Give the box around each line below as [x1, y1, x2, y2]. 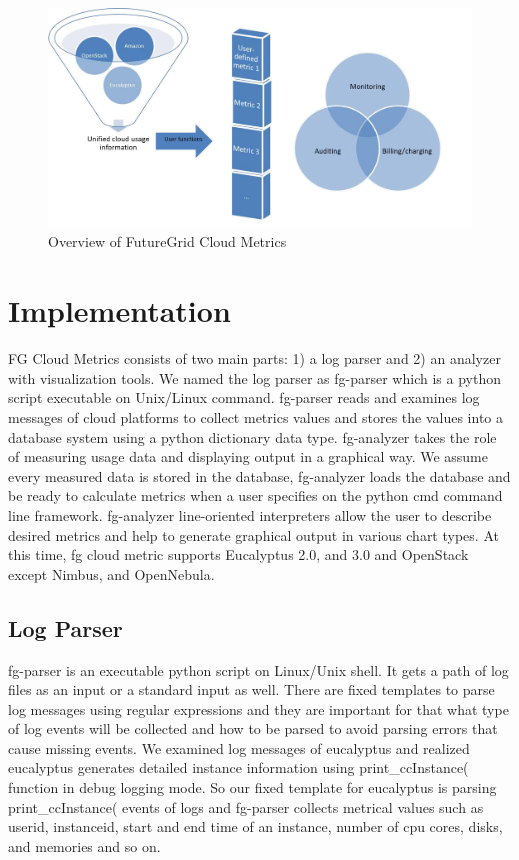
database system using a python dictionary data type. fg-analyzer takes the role [8, 426, 497, 447]
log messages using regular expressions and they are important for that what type [8, 698, 509, 719]
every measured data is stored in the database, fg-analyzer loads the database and [8, 465, 511, 486]
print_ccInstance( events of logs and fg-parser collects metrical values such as [8, 796, 484, 817]
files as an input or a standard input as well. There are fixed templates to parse [8, 679, 495, 700]
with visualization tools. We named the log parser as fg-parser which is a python [8, 367, 501, 388]
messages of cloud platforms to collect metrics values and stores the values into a [8, 406, 503, 427]
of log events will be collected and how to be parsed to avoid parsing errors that [8, 718, 498, 739]
